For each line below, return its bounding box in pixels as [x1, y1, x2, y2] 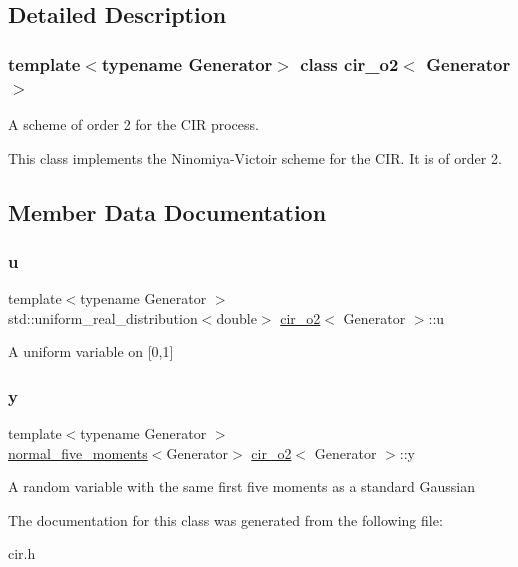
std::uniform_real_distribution [8, 307, 198, 328]
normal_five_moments [8, 442, 148, 463]
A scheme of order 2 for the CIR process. [8, 113, 259, 134]
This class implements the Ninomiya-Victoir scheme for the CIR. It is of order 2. [8, 147, 502, 168]
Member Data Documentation [8, 196, 327, 227]
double [216, 307, 257, 328]
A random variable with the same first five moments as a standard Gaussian [8, 476, 476, 497]
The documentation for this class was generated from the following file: [8, 509, 443, 530]
